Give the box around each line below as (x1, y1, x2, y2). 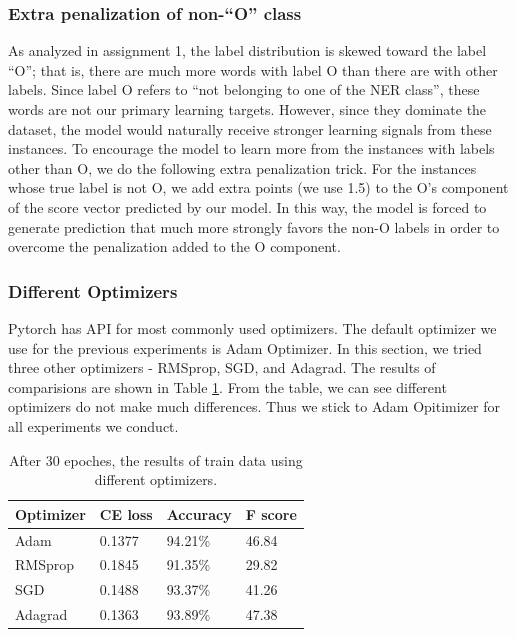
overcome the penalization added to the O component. (8, 236, 341, 257)
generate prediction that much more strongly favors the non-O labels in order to (8, 216, 500, 237)
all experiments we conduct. (8, 415, 179, 436)
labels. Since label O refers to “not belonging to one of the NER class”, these (8, 79, 480, 100)
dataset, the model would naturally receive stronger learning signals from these (8, 118, 492, 139)
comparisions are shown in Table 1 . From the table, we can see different (8, 376, 447, 397)
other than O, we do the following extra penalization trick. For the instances (8, 157, 477, 178)
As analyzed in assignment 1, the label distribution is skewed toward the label (8, 40, 487, 61)
